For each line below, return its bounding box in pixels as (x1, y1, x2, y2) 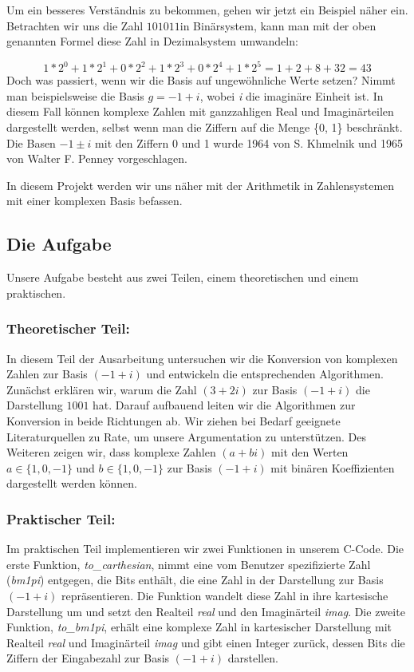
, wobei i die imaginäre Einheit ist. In (199, 87, 384, 104)
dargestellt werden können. (6, 475, 137, 492)
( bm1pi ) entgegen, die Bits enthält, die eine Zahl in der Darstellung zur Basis (6, 571, 384, 588)
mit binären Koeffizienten (270, 459, 395, 476)
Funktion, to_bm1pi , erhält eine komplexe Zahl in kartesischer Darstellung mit (6, 619, 392, 635)
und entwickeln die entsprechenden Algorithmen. (146, 366, 384, 382)
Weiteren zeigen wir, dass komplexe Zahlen (6, 444, 216, 461)
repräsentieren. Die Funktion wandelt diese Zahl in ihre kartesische (61, 587, 388, 603)
